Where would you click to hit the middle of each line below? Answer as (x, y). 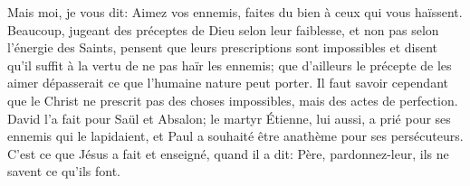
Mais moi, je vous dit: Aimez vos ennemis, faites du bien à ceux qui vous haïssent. (235, 12)
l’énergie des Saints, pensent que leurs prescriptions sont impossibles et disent (223, 47)
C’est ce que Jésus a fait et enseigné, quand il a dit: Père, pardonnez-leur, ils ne (228, 153)
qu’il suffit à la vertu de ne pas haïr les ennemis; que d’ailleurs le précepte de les (230, 65)
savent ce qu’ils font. (64, 171)
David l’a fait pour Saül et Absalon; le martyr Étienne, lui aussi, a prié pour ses (229, 118)
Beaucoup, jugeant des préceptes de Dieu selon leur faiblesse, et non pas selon (223, 29)
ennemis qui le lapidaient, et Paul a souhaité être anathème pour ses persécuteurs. (235, 136)
